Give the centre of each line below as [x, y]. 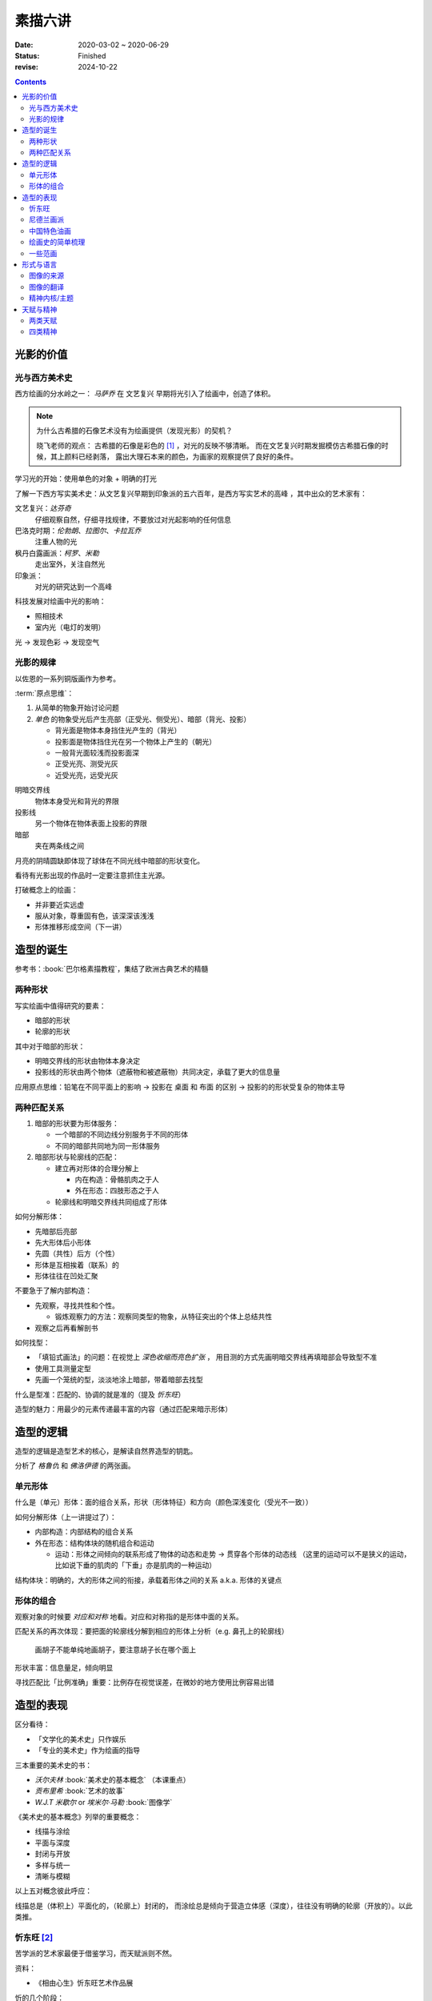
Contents [31, 82]
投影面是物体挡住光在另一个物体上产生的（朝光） [135, 741]
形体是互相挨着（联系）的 [77, 1265]
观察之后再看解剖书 [66, 1328]
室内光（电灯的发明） [70, 628]
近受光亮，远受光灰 [86, 775]
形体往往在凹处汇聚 [66, 1276]
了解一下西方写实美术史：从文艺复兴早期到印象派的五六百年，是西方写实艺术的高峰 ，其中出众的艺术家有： [191, 493]
